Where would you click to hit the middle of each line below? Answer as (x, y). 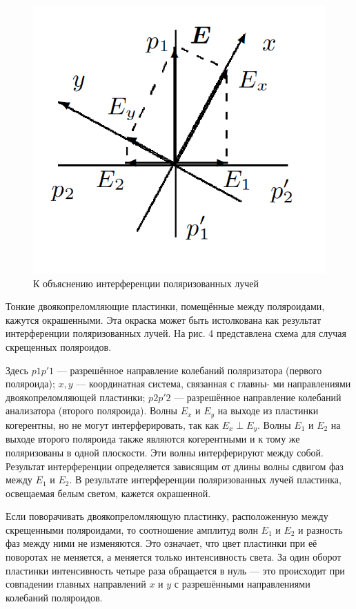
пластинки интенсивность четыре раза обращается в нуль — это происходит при (175, 570)
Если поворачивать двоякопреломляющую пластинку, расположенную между (167, 516)
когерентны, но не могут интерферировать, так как (112, 424)
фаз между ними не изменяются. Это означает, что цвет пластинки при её (161, 543)
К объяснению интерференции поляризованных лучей (146, 283)
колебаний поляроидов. (54, 597)
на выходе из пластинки (268, 410)
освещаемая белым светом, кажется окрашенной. (108, 493)
